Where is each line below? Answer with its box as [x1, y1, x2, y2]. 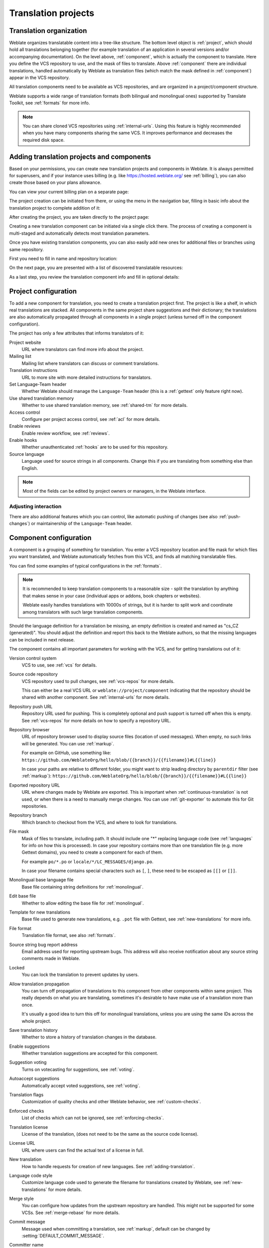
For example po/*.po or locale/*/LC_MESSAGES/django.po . [21, 859, 154, 865]
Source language [9, 451, 44, 457]
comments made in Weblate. [21, 955, 81, 961]
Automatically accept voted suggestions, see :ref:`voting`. [21, 1082, 140, 1088]
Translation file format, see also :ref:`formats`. [21, 933, 116, 938]
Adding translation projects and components [9, 152, 151, 161]
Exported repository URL [9, 782, 60, 788]
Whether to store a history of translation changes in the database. [21, 1034, 157, 1040]
